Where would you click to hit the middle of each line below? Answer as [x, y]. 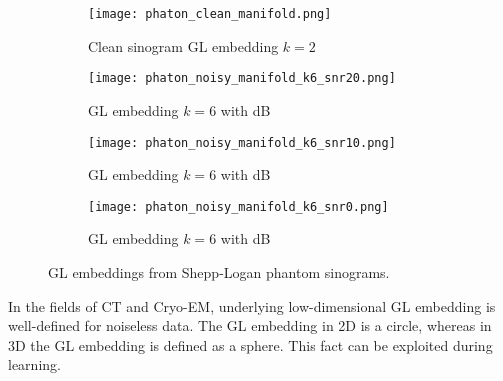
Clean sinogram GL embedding [183, 45]
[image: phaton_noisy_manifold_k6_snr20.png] [242, 78]
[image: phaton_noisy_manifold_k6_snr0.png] [238, 206]
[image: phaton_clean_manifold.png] [210, 14]
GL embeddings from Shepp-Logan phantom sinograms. [219, 272]
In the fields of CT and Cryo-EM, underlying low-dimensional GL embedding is [252, 305]
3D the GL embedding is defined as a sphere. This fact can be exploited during [250, 344]
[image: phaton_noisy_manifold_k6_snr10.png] [242, 142]
